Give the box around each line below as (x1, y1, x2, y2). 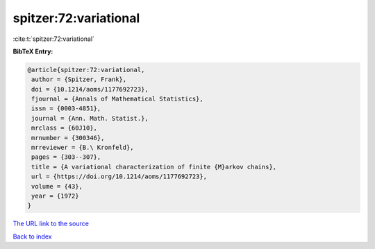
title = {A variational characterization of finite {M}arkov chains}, (31, 163, 277, 171)
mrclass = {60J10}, (31, 124, 97, 132)
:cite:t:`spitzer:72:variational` (12, 35, 95, 43)
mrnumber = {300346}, (31, 134, 105, 141)
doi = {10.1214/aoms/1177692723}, (31, 85, 149, 93)
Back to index (12, 232, 52, 241)
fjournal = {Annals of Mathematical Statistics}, (31, 95, 204, 103)
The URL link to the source (12, 219, 90, 228)
